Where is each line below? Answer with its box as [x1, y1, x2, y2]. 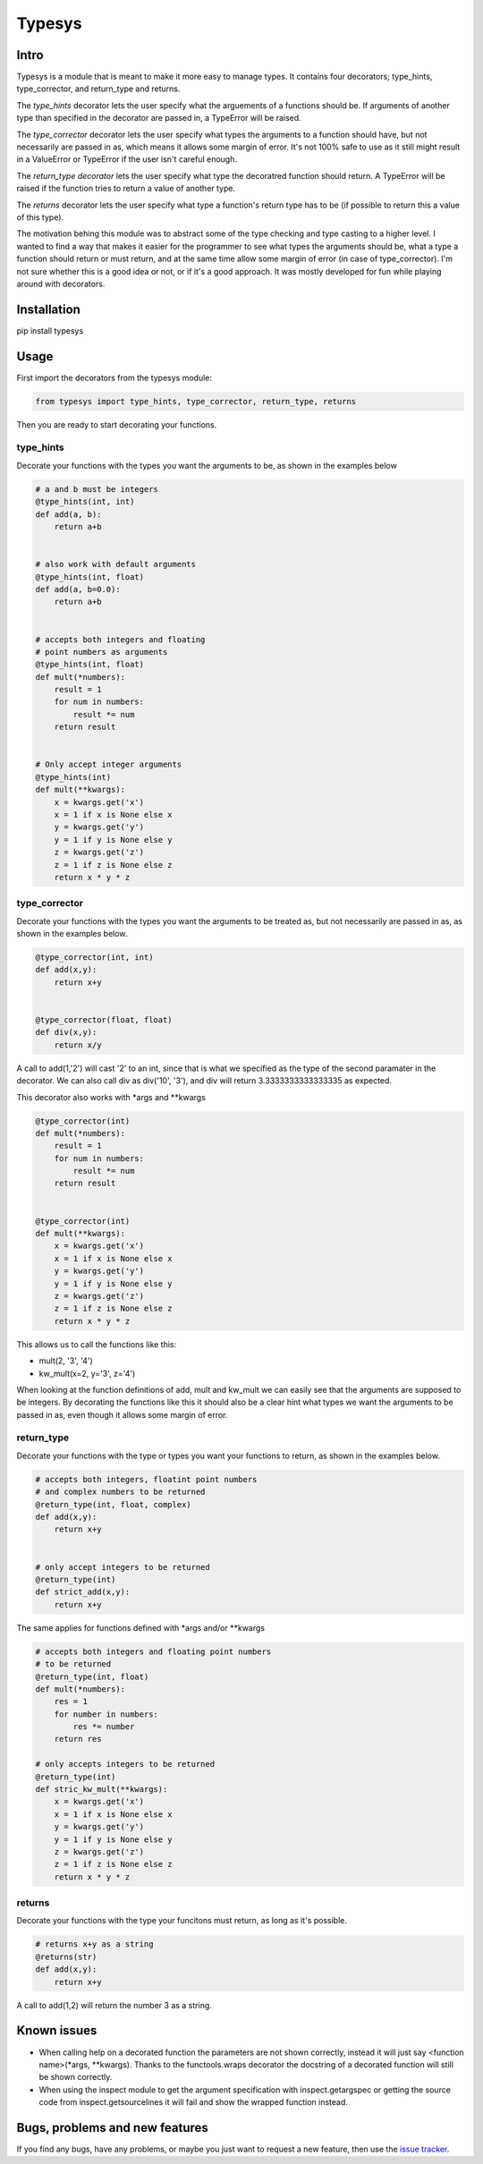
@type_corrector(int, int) [35, 953, 154, 963]
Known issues [16, 2023, 97, 2039]
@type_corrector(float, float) [35, 1015, 174, 1024]
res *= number [72, 1722, 135, 1732]
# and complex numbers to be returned [35, 1487, 206, 1498]
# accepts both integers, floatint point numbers [35, 1474, 258, 1484]
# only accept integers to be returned [35, 1562, 210, 1572]
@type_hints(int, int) [35, 496, 135, 507]
